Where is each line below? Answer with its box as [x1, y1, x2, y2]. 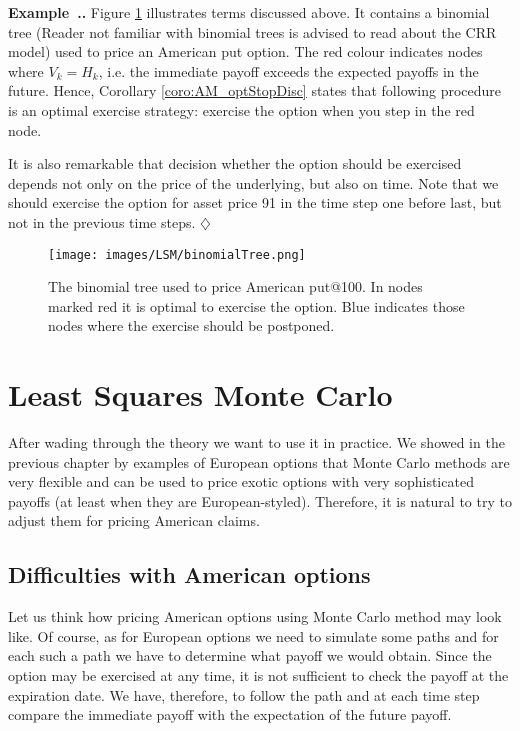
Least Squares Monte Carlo [8, 374, 393, 415]
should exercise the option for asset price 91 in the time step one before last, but [8, 192, 502, 213]
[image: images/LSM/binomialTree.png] [48, 247, 306, 262]
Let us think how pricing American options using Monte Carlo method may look [8, 606, 502, 627]
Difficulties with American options [8, 559, 371, 590]
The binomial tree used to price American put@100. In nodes [48, 276, 423, 297]
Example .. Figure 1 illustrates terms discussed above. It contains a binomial [8, 2, 490, 22]
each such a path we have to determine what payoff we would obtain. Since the [8, 645, 492, 666]
